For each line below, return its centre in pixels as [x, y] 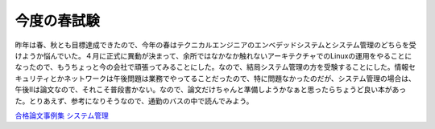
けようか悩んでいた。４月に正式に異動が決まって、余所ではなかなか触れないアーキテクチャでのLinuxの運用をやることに [213, 55]
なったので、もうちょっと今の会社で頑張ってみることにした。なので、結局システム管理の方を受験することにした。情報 [212, 67]
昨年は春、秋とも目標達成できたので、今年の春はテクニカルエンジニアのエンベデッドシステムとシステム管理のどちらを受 [215, 45]
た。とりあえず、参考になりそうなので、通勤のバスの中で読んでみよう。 [134, 101]
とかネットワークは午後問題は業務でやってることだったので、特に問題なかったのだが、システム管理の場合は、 [233, 78]
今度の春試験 [58, 21]
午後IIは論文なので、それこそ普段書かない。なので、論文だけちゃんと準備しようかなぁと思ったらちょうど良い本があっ [211, 90]
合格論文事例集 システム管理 [62, 115]
